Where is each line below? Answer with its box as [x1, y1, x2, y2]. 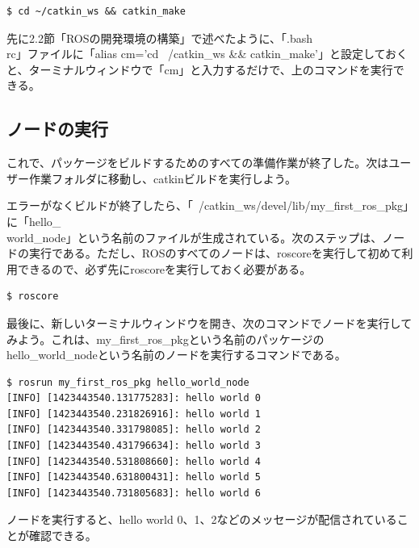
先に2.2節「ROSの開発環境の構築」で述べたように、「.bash [6, 29, 313, 46]
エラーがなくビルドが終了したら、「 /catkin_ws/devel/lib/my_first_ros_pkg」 [6, 197, 409, 214]
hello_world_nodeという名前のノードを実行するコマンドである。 [6, 346, 346, 363]
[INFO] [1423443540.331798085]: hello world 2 [6, 424, 261, 436]
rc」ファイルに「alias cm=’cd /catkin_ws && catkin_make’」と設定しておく [6, 45, 409, 62]
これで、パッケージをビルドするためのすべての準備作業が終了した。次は [6, 154, 389, 171]
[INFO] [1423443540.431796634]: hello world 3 [6, 440, 261, 452]
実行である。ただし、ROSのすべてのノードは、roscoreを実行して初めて [28, 245, 402, 261]
